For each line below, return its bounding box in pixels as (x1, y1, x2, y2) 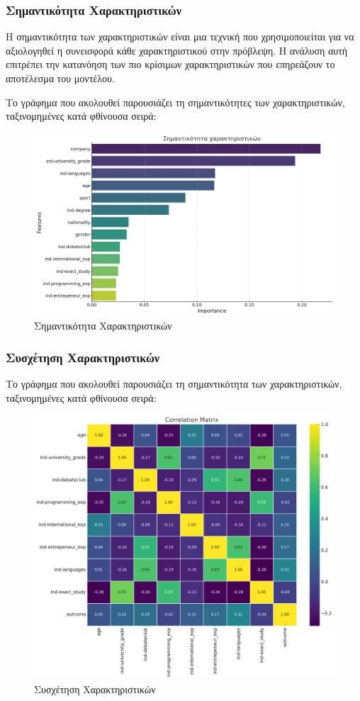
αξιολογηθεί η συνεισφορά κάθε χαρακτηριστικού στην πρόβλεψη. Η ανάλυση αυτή (6, 43, 348, 57)
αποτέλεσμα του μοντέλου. (6, 71, 115, 85)
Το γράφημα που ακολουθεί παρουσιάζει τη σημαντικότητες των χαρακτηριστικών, (6, 94, 345, 109)
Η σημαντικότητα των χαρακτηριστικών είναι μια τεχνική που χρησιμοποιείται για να (6, 29, 354, 44)
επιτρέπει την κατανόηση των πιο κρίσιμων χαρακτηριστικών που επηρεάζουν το (6, 57, 335, 72)
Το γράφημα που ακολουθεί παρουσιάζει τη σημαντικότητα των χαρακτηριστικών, (6, 376, 342, 391)
